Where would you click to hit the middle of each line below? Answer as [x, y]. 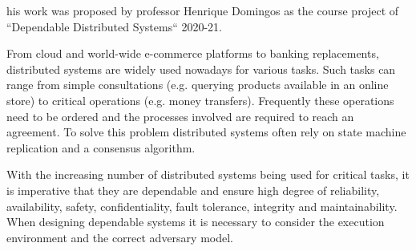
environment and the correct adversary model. [120, 237]
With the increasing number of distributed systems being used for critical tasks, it [208, 174]
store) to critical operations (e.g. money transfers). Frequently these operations [200, 100]
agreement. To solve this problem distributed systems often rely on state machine [206, 132]
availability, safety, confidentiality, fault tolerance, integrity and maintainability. [202, 206]
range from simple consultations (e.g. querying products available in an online [198, 85]
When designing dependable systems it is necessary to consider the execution [196, 222]
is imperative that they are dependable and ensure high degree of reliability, [193, 190]
